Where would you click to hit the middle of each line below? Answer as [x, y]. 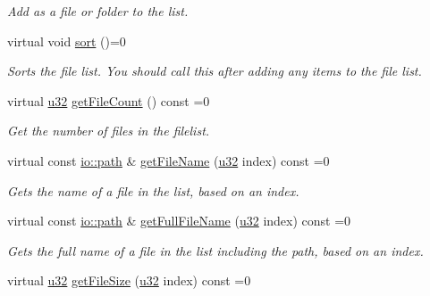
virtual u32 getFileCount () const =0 [109, 100]
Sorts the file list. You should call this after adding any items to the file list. [215, 71]
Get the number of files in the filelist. [109, 131]
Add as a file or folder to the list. [98, 11]
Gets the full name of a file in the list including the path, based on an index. [215, 250]
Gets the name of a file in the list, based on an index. [153, 190]
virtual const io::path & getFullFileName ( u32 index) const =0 [179, 221]
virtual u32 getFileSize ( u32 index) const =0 [129, 280]
